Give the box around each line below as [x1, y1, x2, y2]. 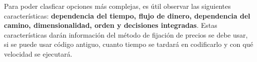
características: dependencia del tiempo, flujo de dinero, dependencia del [4, 10, 251, 21]
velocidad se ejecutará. [4, 48, 72, 59]
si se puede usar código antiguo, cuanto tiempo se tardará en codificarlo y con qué [4, 39, 254, 49]
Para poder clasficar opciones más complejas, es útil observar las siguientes [4, 1, 231, 11]
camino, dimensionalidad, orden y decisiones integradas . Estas [4, 20, 217, 30]
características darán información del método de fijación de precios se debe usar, [4, 29, 248, 40]
